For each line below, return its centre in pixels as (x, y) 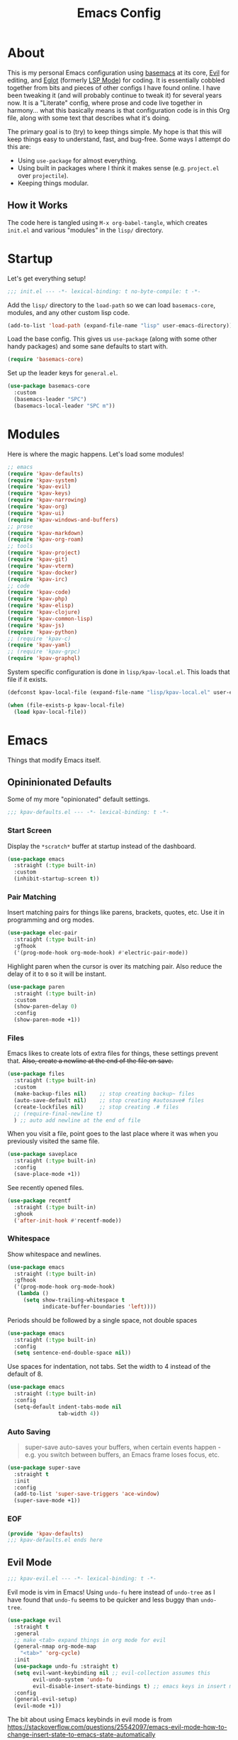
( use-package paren (36, 987)
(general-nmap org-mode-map (55, 1647)
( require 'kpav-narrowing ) (47, 500)
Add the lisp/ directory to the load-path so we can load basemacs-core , (112, 305)
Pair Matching (32, 897)
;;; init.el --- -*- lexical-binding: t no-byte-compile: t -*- (104, 291)
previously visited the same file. (53, 1141)
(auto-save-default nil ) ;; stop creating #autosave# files (109, 1100)
